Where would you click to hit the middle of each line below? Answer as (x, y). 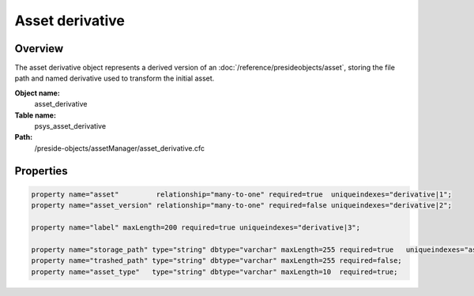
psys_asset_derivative (70, 126)
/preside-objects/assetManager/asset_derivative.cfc (120, 148)
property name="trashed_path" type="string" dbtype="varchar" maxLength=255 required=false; (216, 261)
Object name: (38, 93)
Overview (39, 49)
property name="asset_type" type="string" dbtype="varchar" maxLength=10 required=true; (214, 272)
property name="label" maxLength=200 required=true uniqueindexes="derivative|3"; (196, 227)
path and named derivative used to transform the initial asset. (115, 78)
